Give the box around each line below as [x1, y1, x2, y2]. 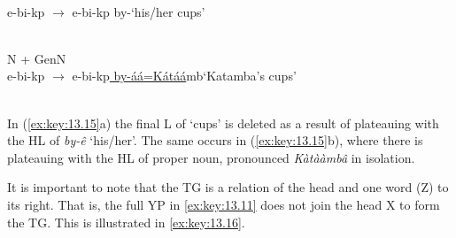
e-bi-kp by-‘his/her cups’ [72, 2, 205, 20]
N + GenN [7, 49, 66, 67]
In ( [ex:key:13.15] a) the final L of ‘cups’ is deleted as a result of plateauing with [7, 113, 439, 132]
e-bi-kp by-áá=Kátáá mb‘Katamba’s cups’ [72, 66, 297, 85]
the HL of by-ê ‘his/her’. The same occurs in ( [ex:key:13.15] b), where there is [7, 131, 423, 150]
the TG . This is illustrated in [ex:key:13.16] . [7, 212, 245, 231]
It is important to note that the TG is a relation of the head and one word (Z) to [7, 178, 449, 196]
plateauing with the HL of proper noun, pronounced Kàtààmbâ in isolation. [7, 148, 415, 166]
